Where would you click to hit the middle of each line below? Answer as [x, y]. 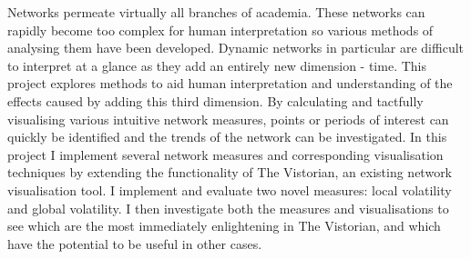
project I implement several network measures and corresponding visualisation [225, 154]
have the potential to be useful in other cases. [135, 243]
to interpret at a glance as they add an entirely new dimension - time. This [217, 65]
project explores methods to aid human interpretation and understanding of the [230, 83]
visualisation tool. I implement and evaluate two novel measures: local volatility [230, 189]
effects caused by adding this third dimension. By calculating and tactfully [215, 100]
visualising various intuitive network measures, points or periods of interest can [228, 119]
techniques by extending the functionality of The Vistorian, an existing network [230, 172]
